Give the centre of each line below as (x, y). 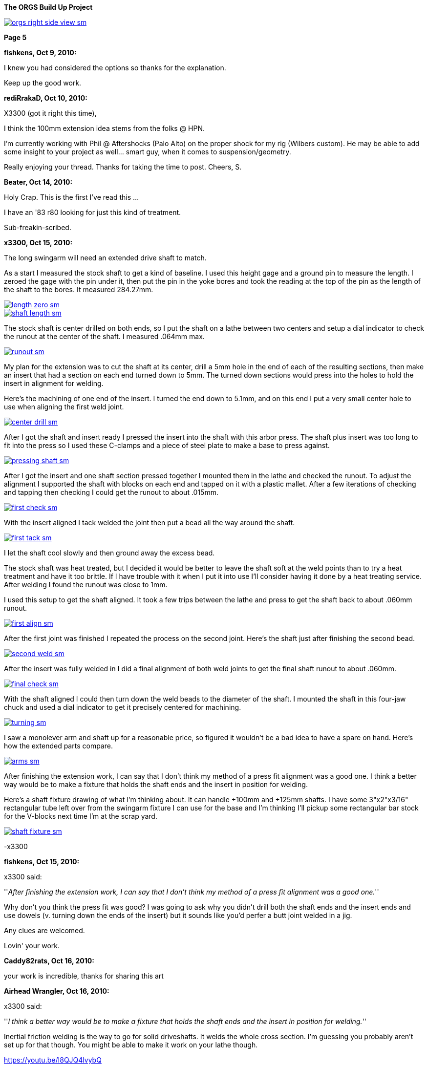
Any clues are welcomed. (44, 930)
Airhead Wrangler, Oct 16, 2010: (57, 991)
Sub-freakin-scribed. (38, 227)
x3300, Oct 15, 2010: (38, 243)
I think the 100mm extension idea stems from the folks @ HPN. (105, 128)
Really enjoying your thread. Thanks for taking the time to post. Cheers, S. (123, 167)
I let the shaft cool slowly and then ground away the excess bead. (109, 553)
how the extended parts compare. (58, 746)
